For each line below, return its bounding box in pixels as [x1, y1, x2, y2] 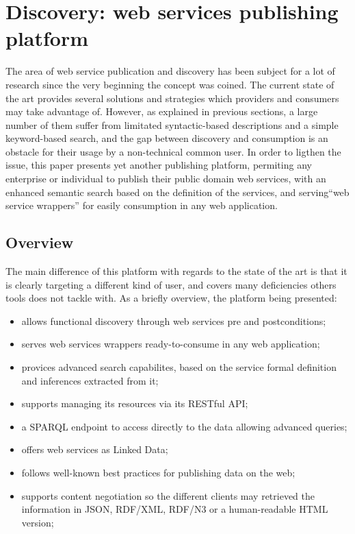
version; [21, 515, 54, 529]
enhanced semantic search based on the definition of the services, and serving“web [5, 184, 350, 199]
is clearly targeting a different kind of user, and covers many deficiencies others [5, 277, 337, 291]
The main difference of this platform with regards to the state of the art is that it [5, 264, 347, 278]
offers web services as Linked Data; [21, 442, 168, 457]
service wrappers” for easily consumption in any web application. [5, 198, 278, 213]
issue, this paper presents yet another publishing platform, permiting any [5, 158, 312, 172]
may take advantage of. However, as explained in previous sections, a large [5, 104, 318, 119]
